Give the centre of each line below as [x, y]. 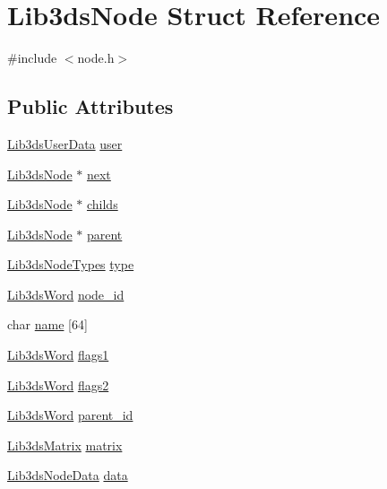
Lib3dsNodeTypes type [71, 264]
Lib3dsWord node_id [66, 294]
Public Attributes [90, 106]
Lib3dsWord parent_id [70, 415]
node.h [96, 58]
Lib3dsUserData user [65, 143]
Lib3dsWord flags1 [58, 355]
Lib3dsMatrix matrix [65, 445]
